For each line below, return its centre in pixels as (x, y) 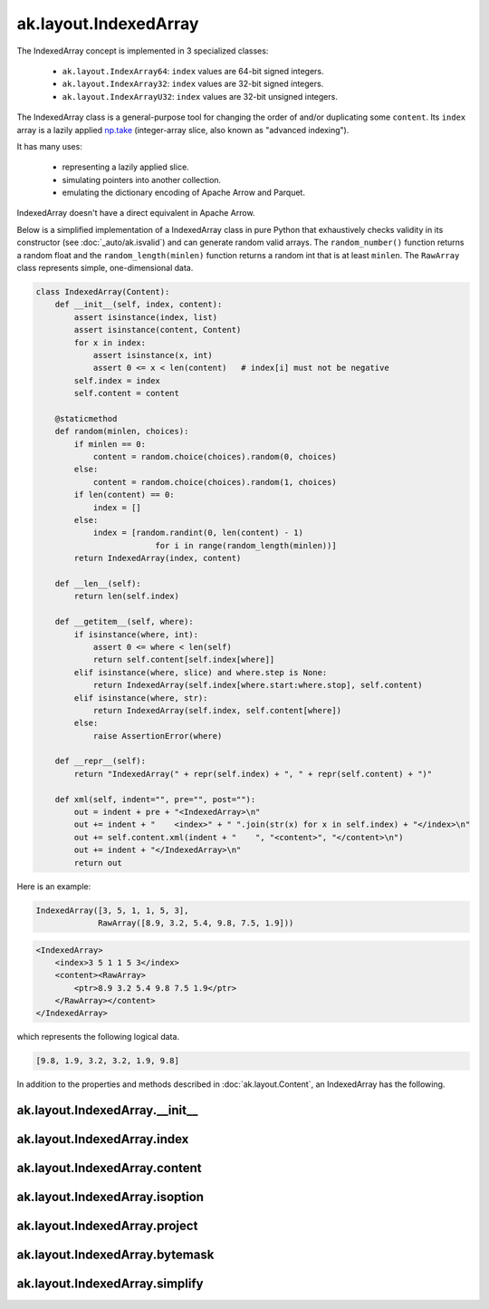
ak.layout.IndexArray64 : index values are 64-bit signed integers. (193, 71)
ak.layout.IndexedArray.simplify (110, 1284)
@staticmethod (86, 418)
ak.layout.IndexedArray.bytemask (115, 1255)
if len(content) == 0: (125, 495)
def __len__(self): (98, 583)
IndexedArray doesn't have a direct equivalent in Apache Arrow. (136, 213)
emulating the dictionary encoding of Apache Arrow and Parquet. (183, 193)
